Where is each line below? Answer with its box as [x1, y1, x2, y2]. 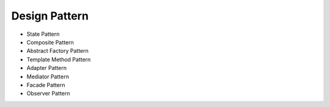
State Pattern [26, 30, 60, 38]
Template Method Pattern [26, 55, 91, 63]
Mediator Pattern [26, 73, 70, 80]
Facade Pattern [26, 81, 65, 88]
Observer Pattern [26, 90, 70, 97]
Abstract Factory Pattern [26, 47, 89, 55]
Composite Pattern [26, 38, 74, 46]
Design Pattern [11, 9, 89, 22]
